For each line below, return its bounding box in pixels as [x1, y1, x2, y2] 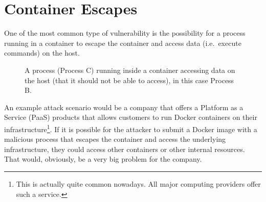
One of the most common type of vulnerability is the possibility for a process [4, 28, 246, 38]
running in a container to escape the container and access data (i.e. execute [4, 37, 241, 48]
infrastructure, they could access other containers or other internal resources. [4, 143, 245, 154]
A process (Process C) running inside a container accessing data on [25, 64, 235, 75]
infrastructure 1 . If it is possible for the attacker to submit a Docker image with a [4, 122, 257, 134]
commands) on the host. [4, 47, 80, 58]
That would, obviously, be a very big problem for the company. [4, 154, 202, 164]
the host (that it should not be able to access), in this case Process [25, 74, 234, 85]
